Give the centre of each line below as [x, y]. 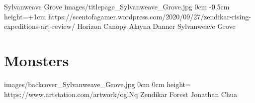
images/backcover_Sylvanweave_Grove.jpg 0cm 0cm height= [97, 84]
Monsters [37, 60]
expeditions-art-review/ [40, 26]
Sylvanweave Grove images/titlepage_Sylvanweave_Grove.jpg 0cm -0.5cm [117, 6]
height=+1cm [25, 16]
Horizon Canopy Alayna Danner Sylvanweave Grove [156, 26]
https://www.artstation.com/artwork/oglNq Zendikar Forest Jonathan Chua [121, 94]
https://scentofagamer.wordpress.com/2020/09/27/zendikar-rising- [150, 16]
